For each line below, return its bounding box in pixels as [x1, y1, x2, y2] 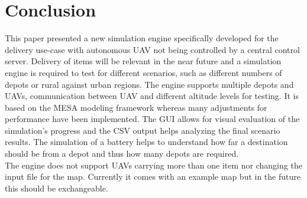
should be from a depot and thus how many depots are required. [5, 147, 239, 160]
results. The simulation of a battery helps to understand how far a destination [5, 136, 288, 148]
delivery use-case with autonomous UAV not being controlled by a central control [5, 43, 300, 55]
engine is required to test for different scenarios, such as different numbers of [5, 66, 282, 78]
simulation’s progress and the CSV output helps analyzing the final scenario [5, 124, 280, 136]
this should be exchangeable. [5, 181, 108, 194]
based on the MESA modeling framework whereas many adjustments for [5, 101, 267, 113]
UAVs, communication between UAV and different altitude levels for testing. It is [5, 90, 299, 102]
